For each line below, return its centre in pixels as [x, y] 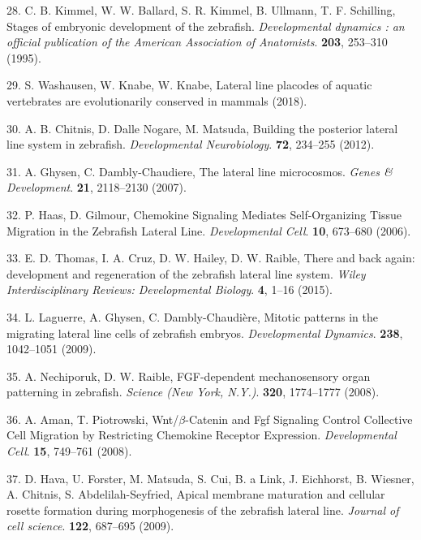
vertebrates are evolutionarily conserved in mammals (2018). [157, 100]
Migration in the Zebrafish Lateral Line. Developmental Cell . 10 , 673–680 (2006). [209, 230]
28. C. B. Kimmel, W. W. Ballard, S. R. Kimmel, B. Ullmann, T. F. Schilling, [201, 10]
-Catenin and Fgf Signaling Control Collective [299, 419]
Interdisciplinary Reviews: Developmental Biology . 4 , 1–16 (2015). [170, 289]
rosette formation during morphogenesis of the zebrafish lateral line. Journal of [203, 510]
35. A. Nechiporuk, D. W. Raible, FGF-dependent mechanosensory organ [189, 376]
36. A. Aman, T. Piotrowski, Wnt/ [93, 419]
